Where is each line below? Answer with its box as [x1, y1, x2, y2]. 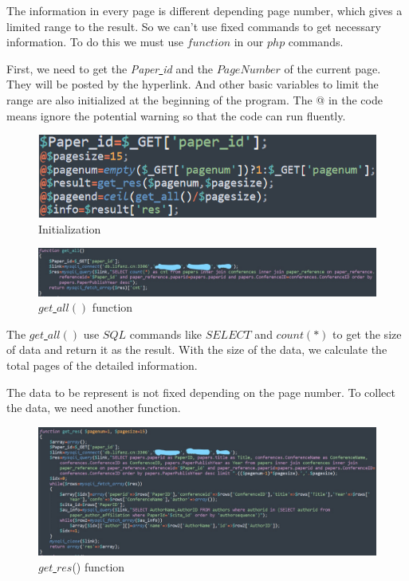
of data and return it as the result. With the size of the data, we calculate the [6, 341, 387, 358]
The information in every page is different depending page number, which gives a [6, 2, 403, 18]
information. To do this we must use [6, 33, 183, 50]
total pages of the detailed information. [6, 356, 198, 373]
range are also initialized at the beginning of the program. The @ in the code [6, 91, 383, 108]
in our [234, 33, 264, 50]
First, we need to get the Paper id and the [6, 60, 214, 77]
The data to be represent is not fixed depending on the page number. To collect [6, 383, 395, 400]
